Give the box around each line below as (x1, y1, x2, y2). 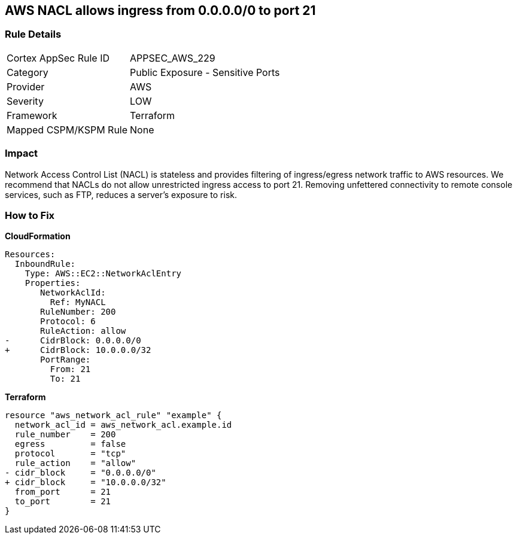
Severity (7, 95, 44, 107)
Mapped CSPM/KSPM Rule (7, 123, 128, 136)
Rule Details (5, 28, 62, 41)
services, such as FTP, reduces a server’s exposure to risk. (5, 189, 238, 200)
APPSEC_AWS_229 (130, 51, 215, 64)
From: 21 (50, 364, 91, 374)
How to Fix (5, 209, 55, 221)
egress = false (14, 439, 126, 449)
